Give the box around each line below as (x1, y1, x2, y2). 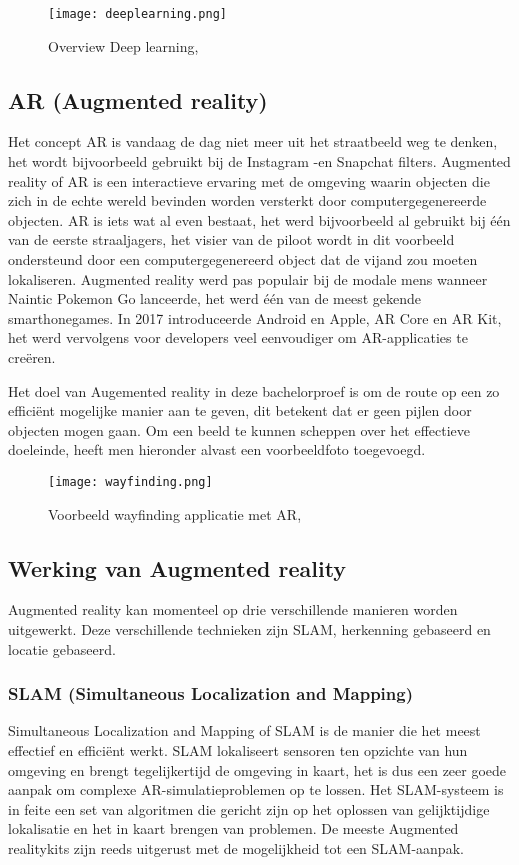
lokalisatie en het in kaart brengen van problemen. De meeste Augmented (8, 818, 459, 839)
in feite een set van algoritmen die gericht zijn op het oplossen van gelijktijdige (8, 798, 490, 819)
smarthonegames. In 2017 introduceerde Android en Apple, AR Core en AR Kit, (8, 307, 502, 328)
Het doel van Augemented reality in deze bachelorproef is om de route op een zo (8, 380, 500, 401)
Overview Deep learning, (48, 35, 199, 56)
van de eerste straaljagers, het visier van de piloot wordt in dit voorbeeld (8, 229, 455, 250)
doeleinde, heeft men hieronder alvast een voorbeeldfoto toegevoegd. (8, 439, 426, 460)
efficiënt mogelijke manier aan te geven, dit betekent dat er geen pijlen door (8, 400, 472, 421)
